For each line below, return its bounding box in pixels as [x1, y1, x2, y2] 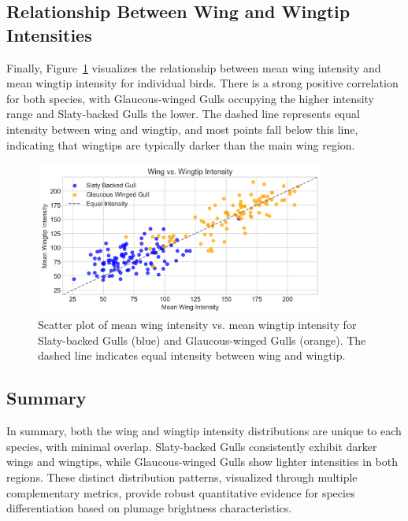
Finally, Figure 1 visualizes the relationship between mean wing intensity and [6, 59, 381, 76]
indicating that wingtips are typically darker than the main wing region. [6, 136, 355, 153]
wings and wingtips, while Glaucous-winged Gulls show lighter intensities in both [6, 453, 399, 470]
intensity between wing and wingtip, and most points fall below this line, [6, 120, 358, 137]
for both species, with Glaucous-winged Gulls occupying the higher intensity [6, 90, 374, 106]
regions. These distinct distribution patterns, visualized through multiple [6, 468, 358, 485]
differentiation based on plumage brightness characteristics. [6, 500, 292, 516]
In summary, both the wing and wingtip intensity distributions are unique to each [6, 423, 402, 439]
